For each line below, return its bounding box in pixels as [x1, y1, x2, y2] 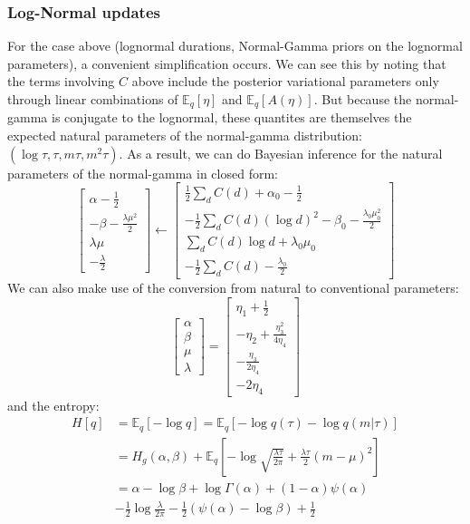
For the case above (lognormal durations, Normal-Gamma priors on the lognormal [7, 36, 463, 55]
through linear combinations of [7, 90, 178, 108]
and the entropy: [7, 395, 100, 414]
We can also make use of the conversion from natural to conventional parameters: [7, 278, 459, 297]
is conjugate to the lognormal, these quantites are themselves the [51, 108, 412, 127]
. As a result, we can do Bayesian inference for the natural [119, 143, 443, 162]
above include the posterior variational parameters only [131, 72, 439, 91]
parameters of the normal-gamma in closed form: [7, 163, 278, 182]
